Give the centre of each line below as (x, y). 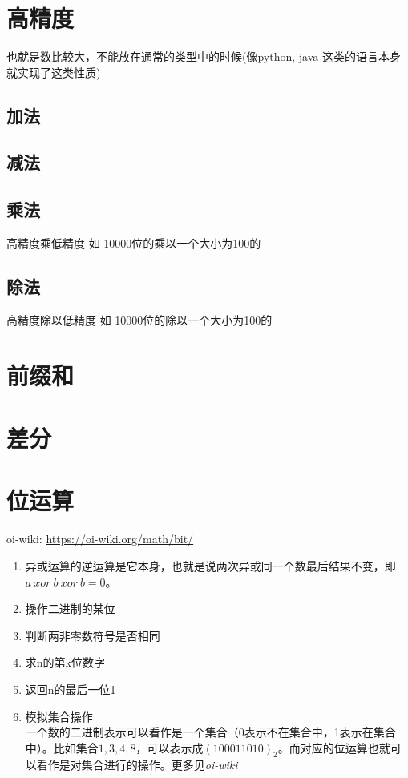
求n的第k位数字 (65, 662)
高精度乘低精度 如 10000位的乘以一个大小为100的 (134, 243)
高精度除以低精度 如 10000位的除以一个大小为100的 (139, 319)
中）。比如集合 (62, 747)
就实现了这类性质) (54, 72)
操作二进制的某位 (70, 609)
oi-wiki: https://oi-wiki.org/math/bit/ (100, 539)
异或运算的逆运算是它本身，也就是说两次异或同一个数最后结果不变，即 (210, 565)
